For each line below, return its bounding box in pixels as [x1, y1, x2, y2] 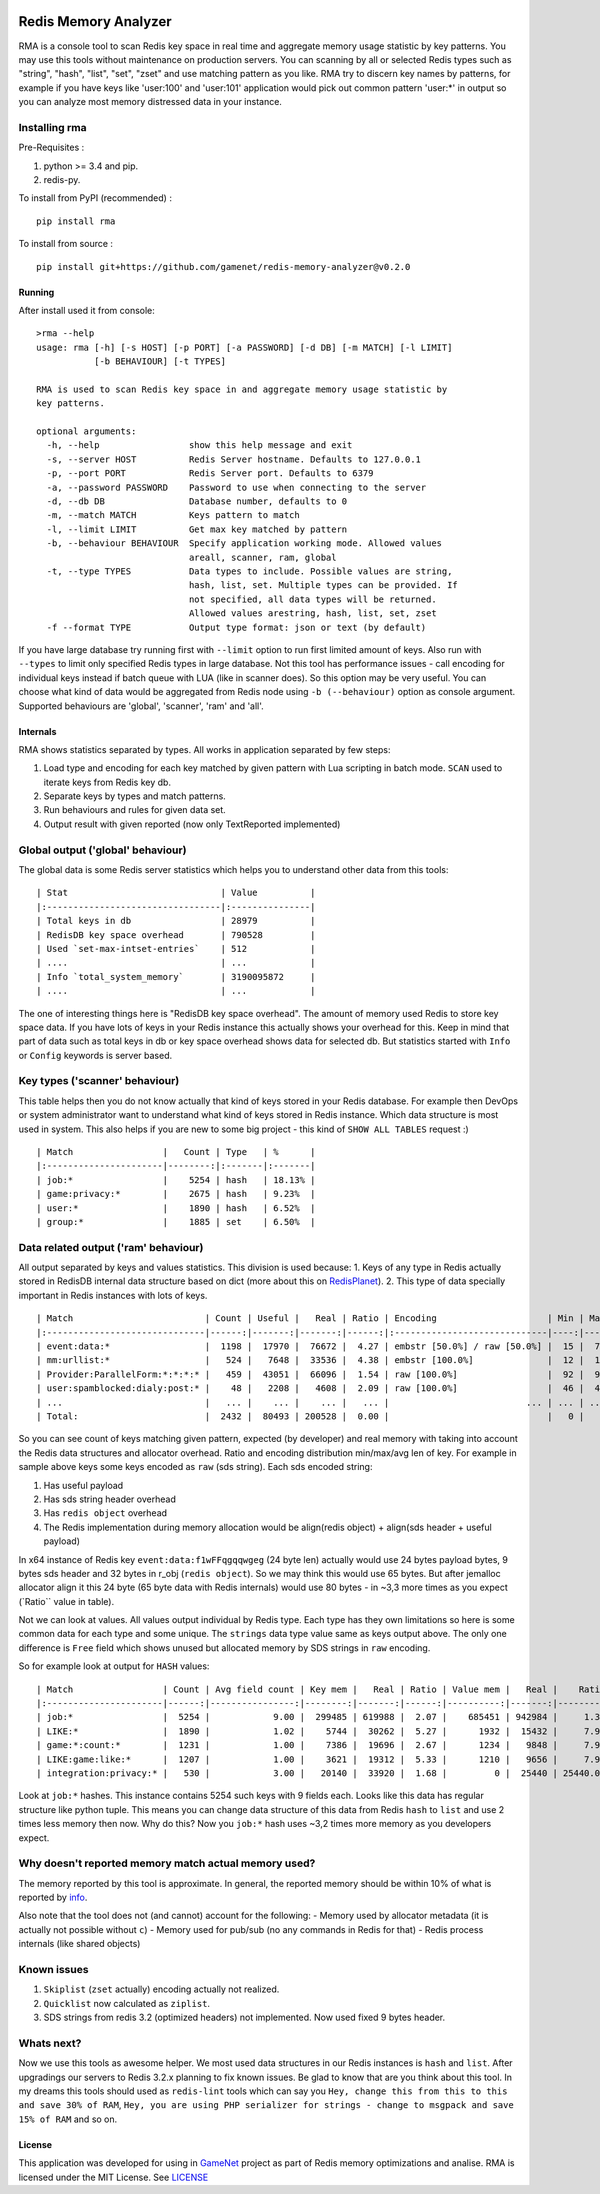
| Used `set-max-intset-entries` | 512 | [36, 943, 316, 954]
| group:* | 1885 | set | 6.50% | [36, 1216, 316, 1227]
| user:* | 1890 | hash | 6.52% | [36, 1202, 316, 1214]
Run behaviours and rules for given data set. [43, 804, 227, 816]
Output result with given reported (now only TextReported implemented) [43, 818, 341, 830]
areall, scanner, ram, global [188, 551, 337, 563]
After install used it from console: [18, 304, 155, 316]
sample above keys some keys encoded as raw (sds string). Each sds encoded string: [18, 1461, 373, 1473]
